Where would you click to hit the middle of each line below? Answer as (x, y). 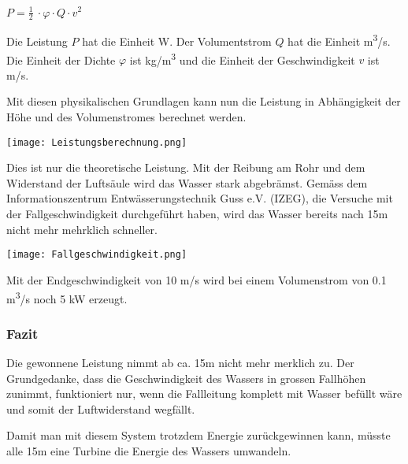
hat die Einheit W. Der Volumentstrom (177, 41)
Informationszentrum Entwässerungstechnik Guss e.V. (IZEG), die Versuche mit (200, 198)
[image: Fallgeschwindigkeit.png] (97, 255)
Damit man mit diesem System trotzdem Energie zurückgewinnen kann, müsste (198, 435)
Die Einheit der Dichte (61, 59)
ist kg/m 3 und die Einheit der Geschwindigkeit (242, 58)
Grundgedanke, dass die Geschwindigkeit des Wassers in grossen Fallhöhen (186, 378)
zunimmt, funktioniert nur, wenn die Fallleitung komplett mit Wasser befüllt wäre (204, 393)
